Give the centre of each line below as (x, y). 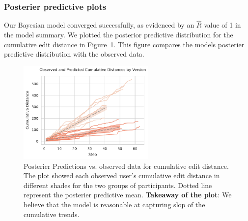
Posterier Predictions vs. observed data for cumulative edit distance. (126, 166)
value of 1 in (222, 25)
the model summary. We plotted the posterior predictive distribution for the (119, 35)
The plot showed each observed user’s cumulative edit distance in (122, 175)
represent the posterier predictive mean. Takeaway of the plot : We (128, 195)
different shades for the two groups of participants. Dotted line (118, 185)
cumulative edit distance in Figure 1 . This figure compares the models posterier (124, 44)
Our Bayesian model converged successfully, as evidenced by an (99, 25)
